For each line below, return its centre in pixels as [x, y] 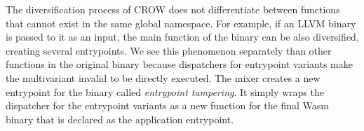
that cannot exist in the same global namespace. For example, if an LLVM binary [181, 23]
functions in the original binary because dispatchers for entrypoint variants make [179, 64]
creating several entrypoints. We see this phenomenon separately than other [169, 50]
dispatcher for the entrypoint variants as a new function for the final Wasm [167, 105]
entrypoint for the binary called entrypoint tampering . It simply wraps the [165, 91]
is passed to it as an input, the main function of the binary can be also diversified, [182, 37]
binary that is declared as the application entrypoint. [120, 119]
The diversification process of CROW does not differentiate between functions [173, 9]
